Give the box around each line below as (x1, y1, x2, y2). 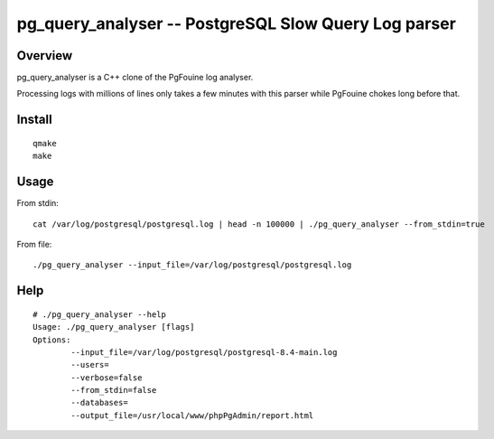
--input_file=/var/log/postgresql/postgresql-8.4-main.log (70, 347, 338, 357)
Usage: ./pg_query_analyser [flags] (33, 322, 195, 332)
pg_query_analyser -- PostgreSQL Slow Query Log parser (16, 14, 456, 33)
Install (16, 112, 53, 127)
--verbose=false (70, 372, 143, 383)
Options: (33, 334, 71, 345)
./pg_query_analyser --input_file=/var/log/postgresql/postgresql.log (33, 260, 352, 270)
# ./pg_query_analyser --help (33, 309, 167, 320)
